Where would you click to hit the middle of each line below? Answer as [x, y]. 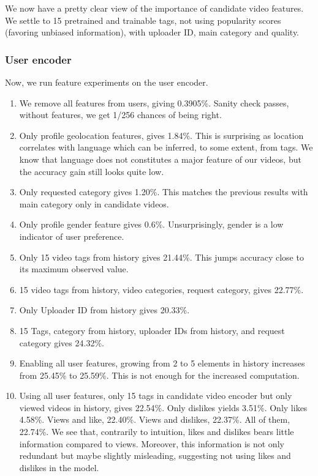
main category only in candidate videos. [94, 203]
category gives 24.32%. [62, 342]
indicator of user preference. [72, 236]
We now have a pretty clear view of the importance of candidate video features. [154, 8]
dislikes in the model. [59, 467]
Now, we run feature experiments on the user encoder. [107, 82]
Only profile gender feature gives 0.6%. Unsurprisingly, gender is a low [151, 224]
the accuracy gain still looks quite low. [92, 171]
